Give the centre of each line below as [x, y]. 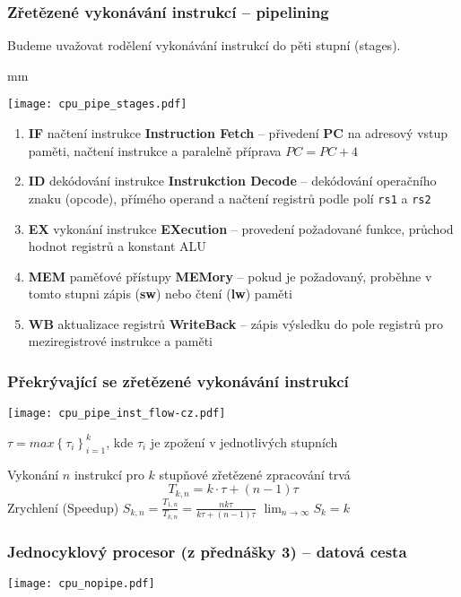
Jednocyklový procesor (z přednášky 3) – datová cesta [207, 551]
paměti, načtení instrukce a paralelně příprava [155, 150]
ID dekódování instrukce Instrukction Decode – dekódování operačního [232, 181]
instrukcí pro [109, 474]
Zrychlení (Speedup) [63, 507]
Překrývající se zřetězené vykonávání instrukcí [178, 381]
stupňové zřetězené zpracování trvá [255, 474]
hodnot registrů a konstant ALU [117, 246]
